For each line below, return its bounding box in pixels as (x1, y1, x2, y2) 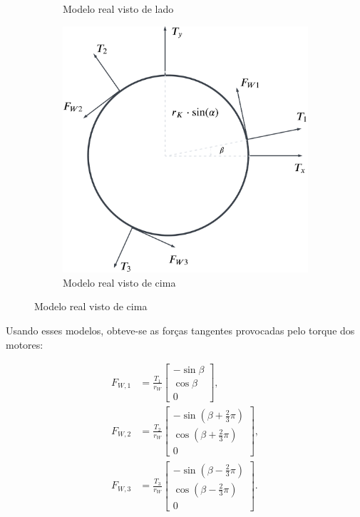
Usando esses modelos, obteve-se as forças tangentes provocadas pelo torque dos (6, 323, 355, 338)
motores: (6, 337, 43, 352)
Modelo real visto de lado (63, 1, 174, 16)
